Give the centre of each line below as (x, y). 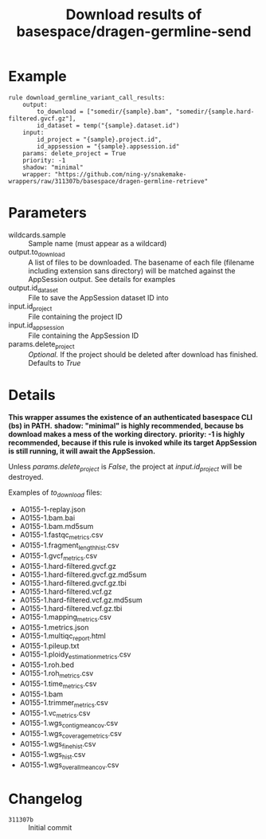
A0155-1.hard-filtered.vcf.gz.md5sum (81, 600)
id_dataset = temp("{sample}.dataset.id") (108, 125)
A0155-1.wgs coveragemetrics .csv (70, 735)
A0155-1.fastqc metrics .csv (61, 536)
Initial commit (50, 828)
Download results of (134, 15)
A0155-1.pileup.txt (49, 646)
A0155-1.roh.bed (47, 665)
